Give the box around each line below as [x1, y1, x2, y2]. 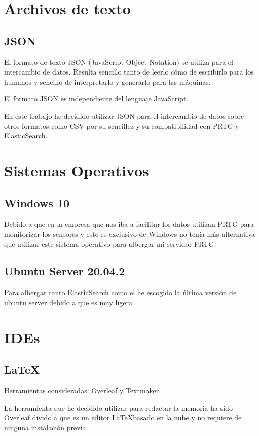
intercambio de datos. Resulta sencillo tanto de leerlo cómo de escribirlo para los [4, 66, 254, 77]
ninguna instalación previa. [4, 422, 88, 432]
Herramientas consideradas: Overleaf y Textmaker [4, 385, 159, 396]
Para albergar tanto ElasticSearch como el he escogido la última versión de [4, 287, 237, 298]
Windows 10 [4, 195, 70, 210]
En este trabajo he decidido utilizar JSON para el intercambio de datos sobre [4, 110, 244, 121]
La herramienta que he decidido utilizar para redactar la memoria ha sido [4, 402, 233, 413]
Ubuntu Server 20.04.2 [4, 263, 125, 279]
